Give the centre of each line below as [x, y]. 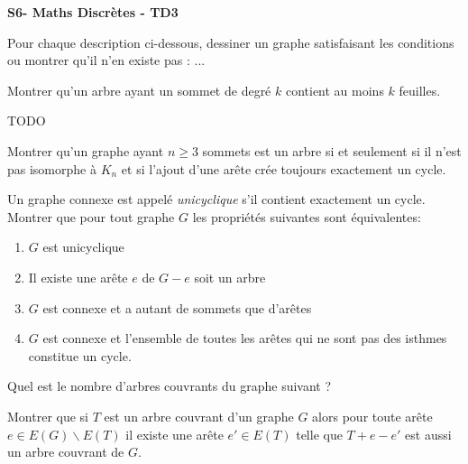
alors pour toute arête [372, 416]
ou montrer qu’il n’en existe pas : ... [106, 60]
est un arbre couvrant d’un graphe [199, 416]
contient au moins [335, 90]
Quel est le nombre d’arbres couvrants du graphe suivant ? [170, 386]
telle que [319, 434]
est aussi [428, 434]
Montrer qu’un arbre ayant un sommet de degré [139, 90]
